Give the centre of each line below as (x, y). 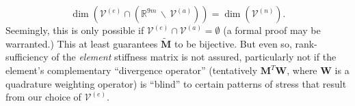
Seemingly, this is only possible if (75, 30)
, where (302, 70)
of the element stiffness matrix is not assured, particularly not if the (194, 57)
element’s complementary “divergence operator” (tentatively (132, 70)
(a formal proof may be (272, 30)
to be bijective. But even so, (233, 43)
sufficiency (27, 57)
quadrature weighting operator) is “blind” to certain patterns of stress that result (176, 83)
